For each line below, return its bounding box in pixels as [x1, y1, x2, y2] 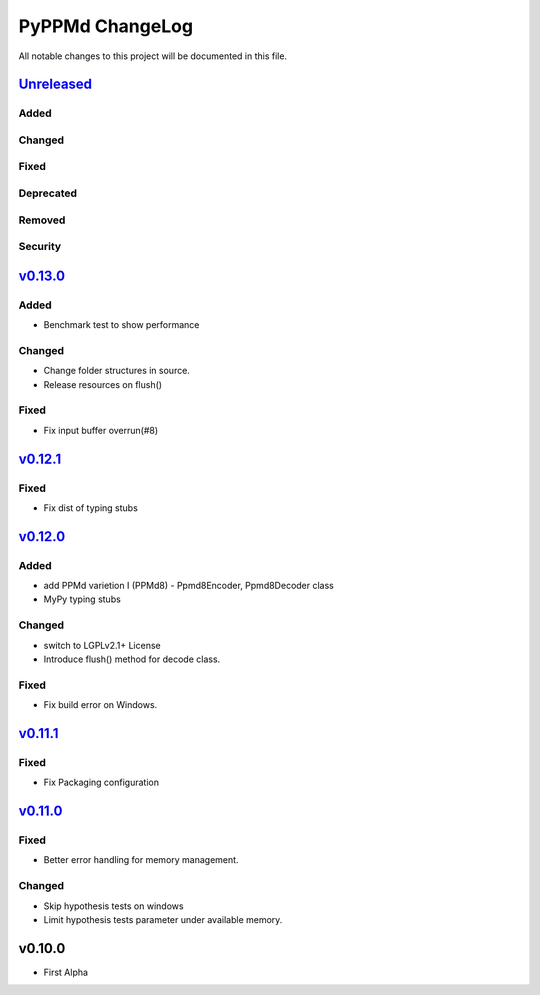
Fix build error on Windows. [43, 699, 158, 711]
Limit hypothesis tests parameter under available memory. [43, 913, 283, 925]
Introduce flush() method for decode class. [43, 653, 221, 665]
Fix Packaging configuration [43, 776, 160, 789]
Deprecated [18, 186, 78, 200]
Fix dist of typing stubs [43, 501, 139, 514]
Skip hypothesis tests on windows [43, 900, 184, 912]
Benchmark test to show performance [43, 319, 200, 331]
